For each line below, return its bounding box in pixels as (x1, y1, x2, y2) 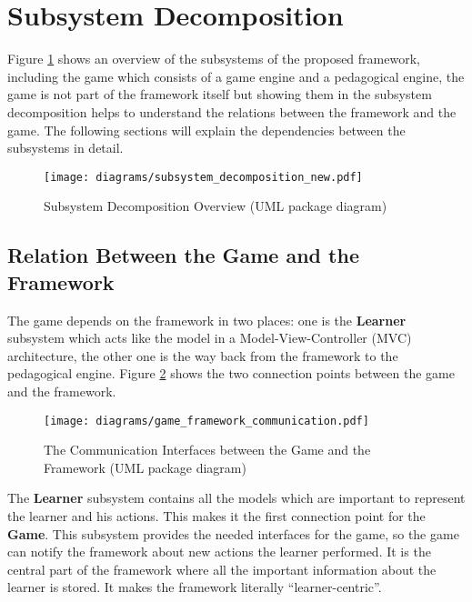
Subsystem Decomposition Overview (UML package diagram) (44, 196, 387, 216)
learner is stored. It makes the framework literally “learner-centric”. (7, 577, 382, 597)
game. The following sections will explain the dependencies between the (7, 120, 406, 139)
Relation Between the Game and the (7, 241, 359, 269)
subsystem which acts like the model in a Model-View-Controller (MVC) (7, 328, 412, 347)
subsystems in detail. (7, 138, 124, 157)
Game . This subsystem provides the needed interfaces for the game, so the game (7, 524, 459, 543)
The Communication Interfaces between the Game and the (44, 440, 371, 459)
